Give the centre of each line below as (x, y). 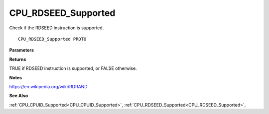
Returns (18, 59)
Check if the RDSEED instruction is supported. (57, 28)
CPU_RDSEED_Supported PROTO (52, 39)
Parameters (22, 50)
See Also (19, 96)
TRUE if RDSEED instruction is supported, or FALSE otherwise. (73, 68)
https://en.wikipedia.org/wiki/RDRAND (48, 86)
